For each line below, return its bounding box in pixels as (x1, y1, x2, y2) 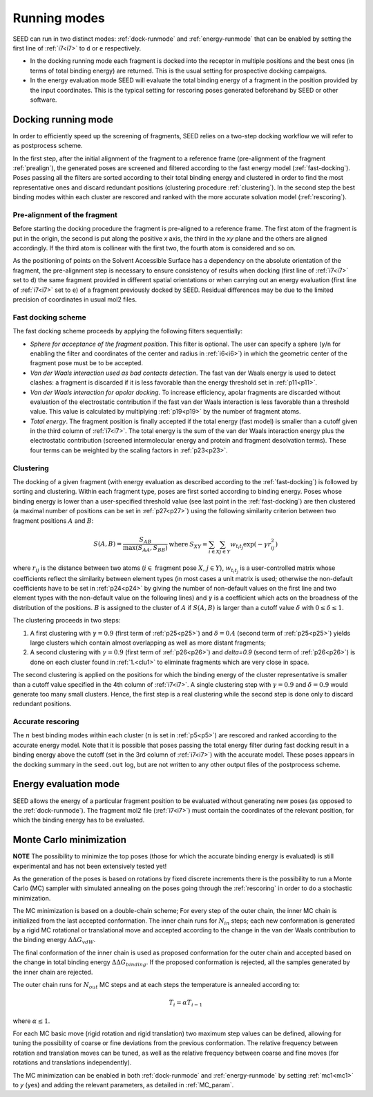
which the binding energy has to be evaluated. (12, 816, 145, 824)
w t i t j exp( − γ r (230, 540, 271, 551)
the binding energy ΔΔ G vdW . (12, 936, 96, 946)
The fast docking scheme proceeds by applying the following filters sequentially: (12, 327, 243, 335)
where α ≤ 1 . (12, 1017, 50, 1025)
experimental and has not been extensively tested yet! (12, 862, 167, 870)
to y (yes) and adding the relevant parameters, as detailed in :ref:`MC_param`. (12, 1081, 234, 1089)
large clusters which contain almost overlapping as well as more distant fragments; (30, 638, 266, 647)
